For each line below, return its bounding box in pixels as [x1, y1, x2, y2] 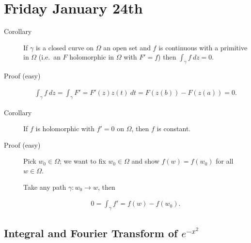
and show [131, 156, 159, 166]
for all [216, 156, 234, 166]
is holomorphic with [35, 123, 95, 134]
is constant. [157, 123, 191, 134]
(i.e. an [38, 52, 61, 62]
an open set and [103, 42, 151, 52]
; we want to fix [59, 156, 106, 166]
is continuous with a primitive [158, 42, 248, 52]
